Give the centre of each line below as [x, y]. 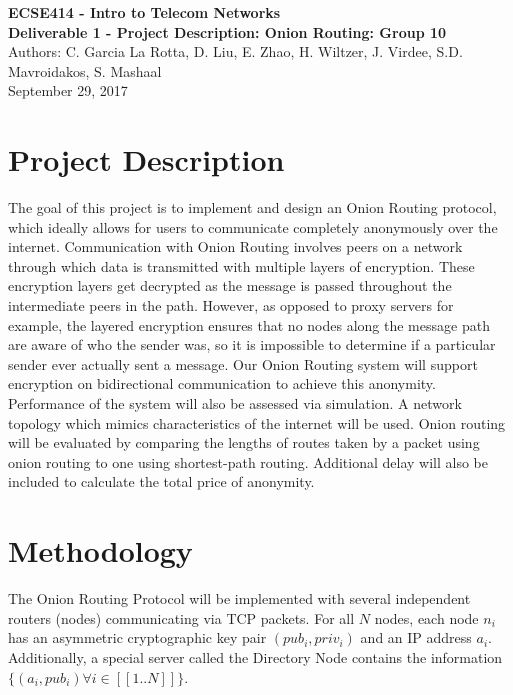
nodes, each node [426, 617]
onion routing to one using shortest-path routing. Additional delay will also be [248, 461]
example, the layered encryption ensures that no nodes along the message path [249, 324]
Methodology [100, 550]
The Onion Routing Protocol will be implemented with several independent [239, 598]
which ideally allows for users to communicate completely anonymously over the [253, 226]
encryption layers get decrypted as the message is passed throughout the [230, 285]
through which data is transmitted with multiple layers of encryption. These [241, 265]
